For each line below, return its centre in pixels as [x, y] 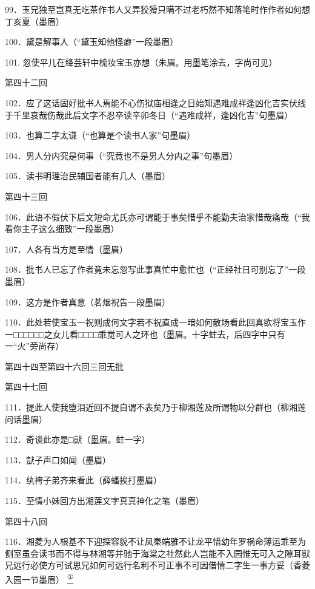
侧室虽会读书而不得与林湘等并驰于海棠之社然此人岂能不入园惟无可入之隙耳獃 [157, 553]
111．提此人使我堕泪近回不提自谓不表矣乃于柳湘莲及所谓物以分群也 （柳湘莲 [155, 407]
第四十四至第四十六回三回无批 [64, 366]
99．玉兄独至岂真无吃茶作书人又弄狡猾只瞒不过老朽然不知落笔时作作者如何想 [157, 9]
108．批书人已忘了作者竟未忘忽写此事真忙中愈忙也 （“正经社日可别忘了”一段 [155, 269]
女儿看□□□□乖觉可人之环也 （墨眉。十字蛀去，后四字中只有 [169, 334]
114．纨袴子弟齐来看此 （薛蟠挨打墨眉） [83, 480]
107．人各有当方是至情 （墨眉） [66, 249]
